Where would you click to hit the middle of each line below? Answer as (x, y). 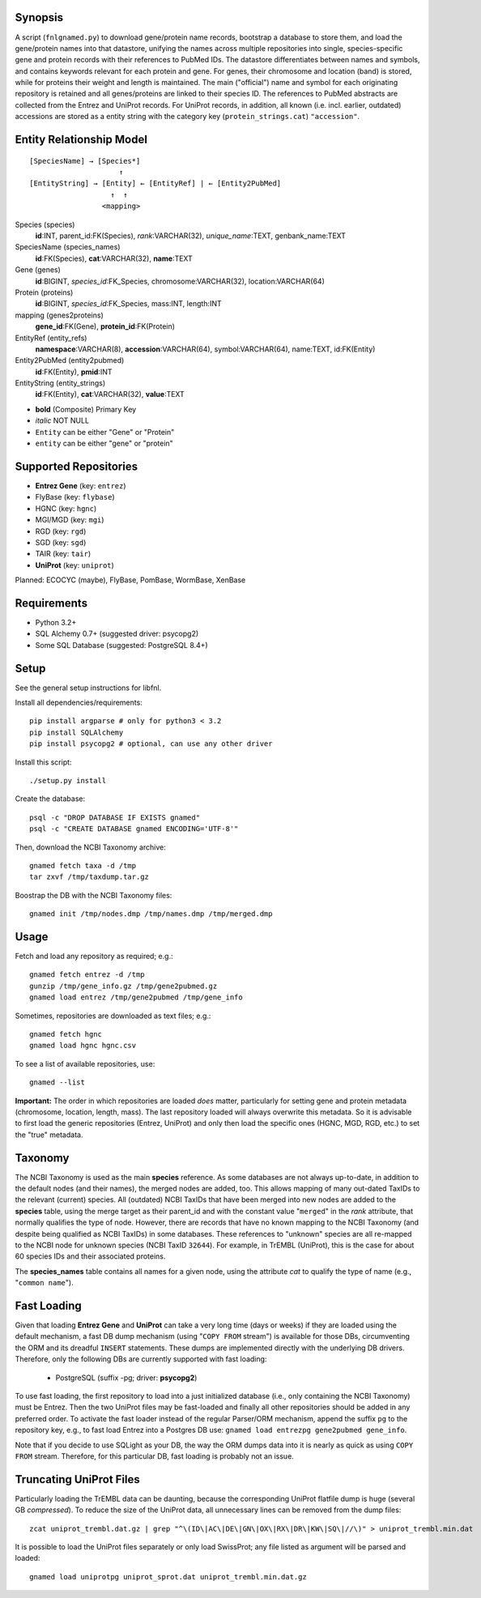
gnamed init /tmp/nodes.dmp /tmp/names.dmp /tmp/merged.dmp (151, 914)
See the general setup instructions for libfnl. (88, 688)
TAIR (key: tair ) (63, 554)
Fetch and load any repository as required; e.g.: (94, 957)
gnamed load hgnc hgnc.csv (83, 1046)
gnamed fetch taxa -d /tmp (83, 865)
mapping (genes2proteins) (60, 315)
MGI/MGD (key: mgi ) (70, 520)
